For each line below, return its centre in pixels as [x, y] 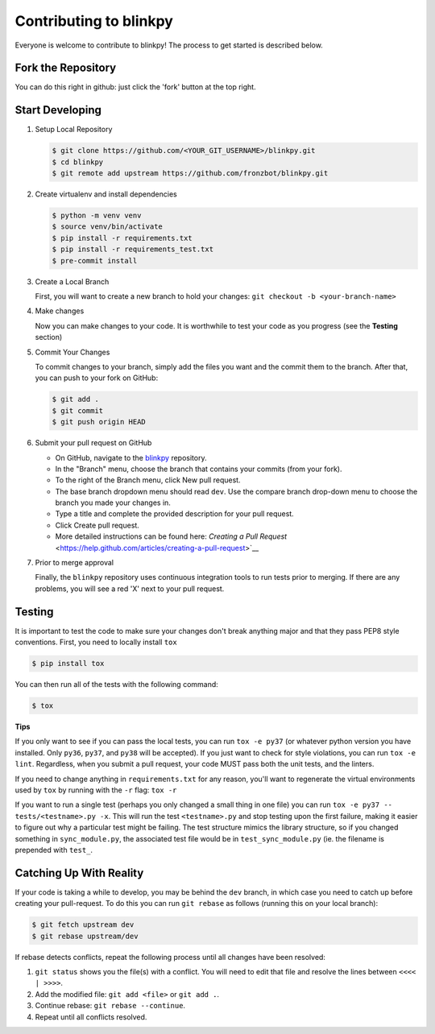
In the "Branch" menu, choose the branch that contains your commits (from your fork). [199, 469]
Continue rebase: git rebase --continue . [110, 1006]
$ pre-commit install [95, 261]
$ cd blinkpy [78, 162]
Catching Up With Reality [79, 873]
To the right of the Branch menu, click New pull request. [148, 480]
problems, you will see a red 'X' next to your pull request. [130, 589]
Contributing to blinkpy [94, 21]
